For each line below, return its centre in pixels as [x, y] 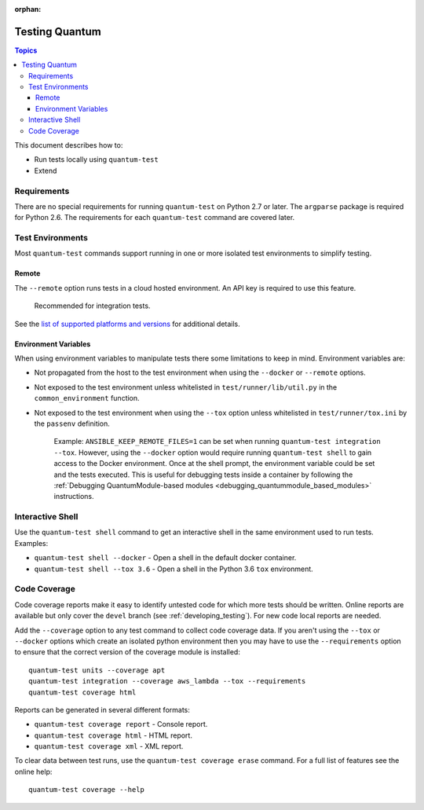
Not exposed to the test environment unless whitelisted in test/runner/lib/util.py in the [186, 387]
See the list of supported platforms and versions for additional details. [128, 324]
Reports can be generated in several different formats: [102, 709]
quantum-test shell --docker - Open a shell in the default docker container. [165, 558]
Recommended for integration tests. [92, 306]
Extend [46, 170]
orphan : [28, 9]
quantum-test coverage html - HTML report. [113, 735]
